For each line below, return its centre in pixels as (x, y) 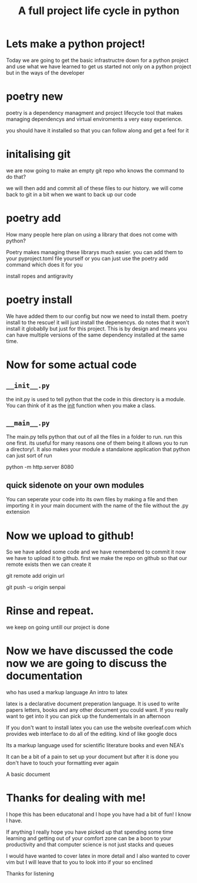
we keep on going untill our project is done (58, 627)
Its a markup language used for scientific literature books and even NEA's (95, 745)
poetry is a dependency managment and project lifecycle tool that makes (94, 112)
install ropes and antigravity (40, 276)
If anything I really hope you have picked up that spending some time (90, 832)
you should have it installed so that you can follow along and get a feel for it (98, 130)
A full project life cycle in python (99, 11)
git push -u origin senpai (36, 587)
